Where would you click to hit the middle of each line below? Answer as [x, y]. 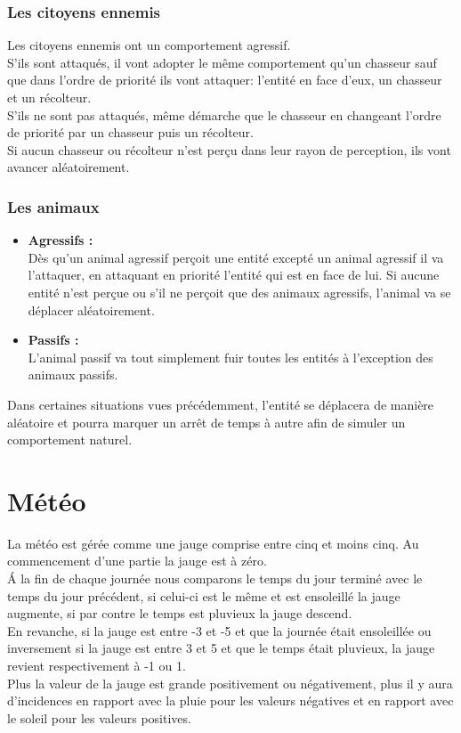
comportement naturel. [70, 440]
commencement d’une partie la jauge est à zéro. [137, 561]
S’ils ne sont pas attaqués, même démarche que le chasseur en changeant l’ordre [224, 114]
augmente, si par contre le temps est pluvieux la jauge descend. [180, 613]
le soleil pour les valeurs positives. [99, 717]
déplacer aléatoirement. [91, 309]
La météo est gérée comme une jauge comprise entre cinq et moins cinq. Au [213, 543]
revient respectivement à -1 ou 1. [97, 665]
